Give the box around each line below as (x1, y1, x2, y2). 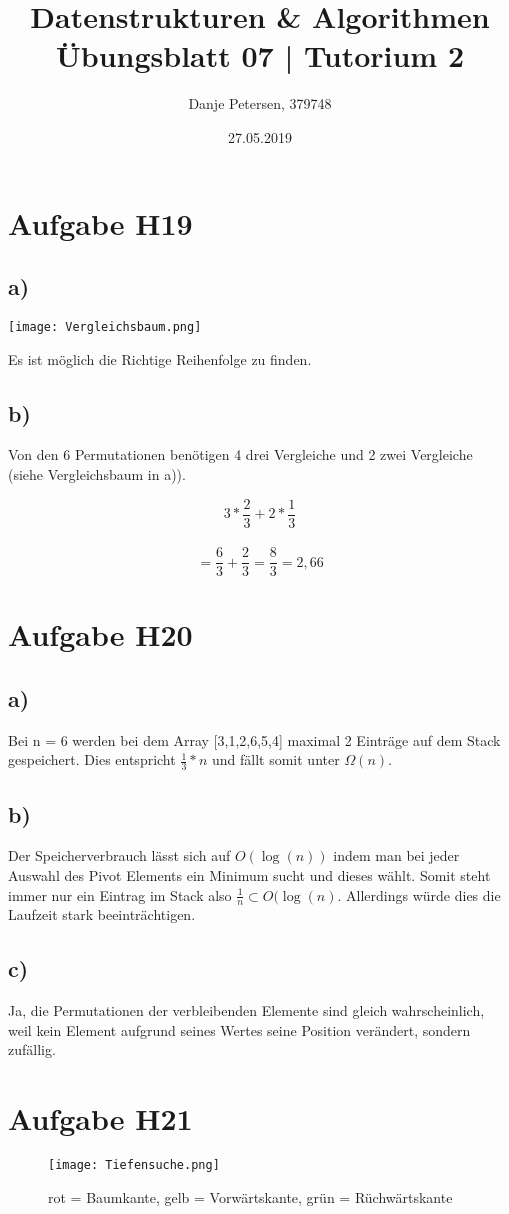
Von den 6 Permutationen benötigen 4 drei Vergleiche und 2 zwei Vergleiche (8, 444, 473, 465)
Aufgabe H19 (8, 202, 193, 243)
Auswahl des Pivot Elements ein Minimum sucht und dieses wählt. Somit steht (8, 865, 491, 886)
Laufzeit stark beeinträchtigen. (8, 904, 196, 925)
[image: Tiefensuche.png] (48, 1158, 220, 1173)
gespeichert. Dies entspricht (8, 749, 176, 770)
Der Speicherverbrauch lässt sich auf (8, 845, 231, 866)
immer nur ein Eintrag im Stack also (8, 884, 232, 905)
